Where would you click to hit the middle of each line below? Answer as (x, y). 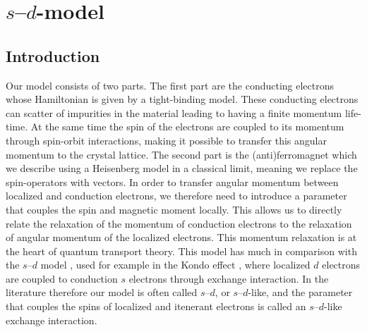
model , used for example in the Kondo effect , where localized (175, 265)
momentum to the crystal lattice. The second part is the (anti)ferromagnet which (181, 154)
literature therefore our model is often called (102, 292)
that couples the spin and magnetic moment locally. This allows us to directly (174, 209)
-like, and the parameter (300, 292)
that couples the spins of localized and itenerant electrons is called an (156, 306)
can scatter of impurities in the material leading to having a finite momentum (174, 112)
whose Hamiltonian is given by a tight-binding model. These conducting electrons (182, 99)
